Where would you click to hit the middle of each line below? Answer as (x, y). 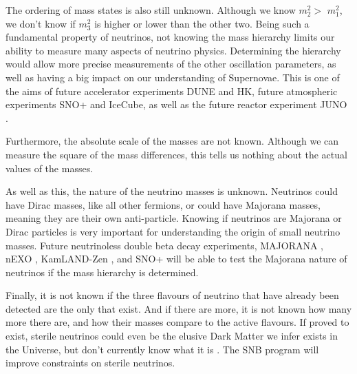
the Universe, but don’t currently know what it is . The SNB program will (162, 349)
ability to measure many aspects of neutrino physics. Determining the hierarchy (173, 50)
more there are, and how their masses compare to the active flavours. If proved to (177, 322)
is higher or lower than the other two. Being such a (202, 23)
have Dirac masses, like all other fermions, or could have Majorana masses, (163, 204)
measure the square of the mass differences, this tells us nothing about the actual (176, 154)
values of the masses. (50, 168)
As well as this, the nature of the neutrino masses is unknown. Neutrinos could (172, 191)
